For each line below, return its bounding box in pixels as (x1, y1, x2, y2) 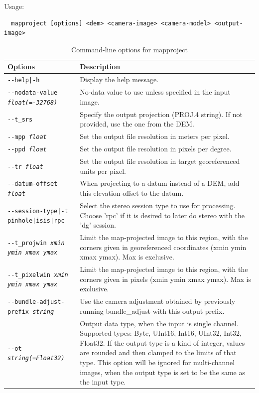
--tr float (7, 163, 43, 170)
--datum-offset (7, 180, 58, 188)
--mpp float (7, 133, 47, 141)
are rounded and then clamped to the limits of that (80, 347, 237, 358)
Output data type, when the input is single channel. (80, 318, 239, 328)
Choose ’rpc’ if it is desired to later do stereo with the (80, 210, 245, 220)
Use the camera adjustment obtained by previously (80, 296, 236, 306)
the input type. (80, 377, 126, 387)
